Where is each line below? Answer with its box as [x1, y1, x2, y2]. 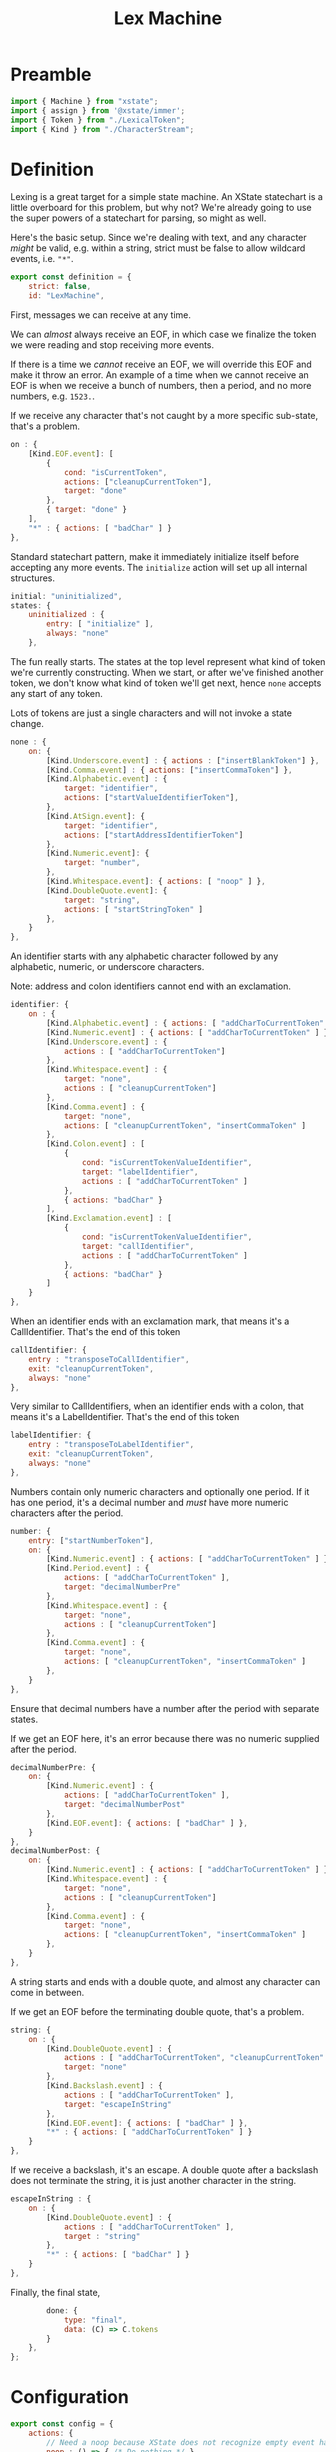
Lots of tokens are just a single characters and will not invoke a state [10, 707, 293, 719]
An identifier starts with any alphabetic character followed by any [10, 950, 279, 962]
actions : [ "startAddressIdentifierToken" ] [63, 830, 244, 840]
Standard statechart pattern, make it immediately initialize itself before [10, 550, 300, 562]
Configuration [10, 2386, 130, 2409]
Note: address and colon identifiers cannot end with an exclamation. [10, 980, 292, 992]
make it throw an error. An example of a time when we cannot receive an [10, 369, 310, 381]
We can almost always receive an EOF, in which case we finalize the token [10, 328, 317, 340]
